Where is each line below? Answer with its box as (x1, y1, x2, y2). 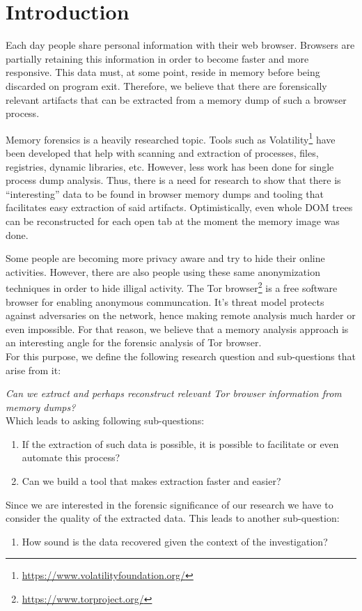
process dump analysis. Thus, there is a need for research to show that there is (6, 173, 341, 187)
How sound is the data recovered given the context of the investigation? (22, 534, 328, 548)
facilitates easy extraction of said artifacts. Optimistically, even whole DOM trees (6, 200, 353, 215)
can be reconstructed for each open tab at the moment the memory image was (6, 213, 340, 228)
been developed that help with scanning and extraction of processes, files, (6, 145, 319, 160)
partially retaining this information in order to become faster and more (6, 51, 309, 65)
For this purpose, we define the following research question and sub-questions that (6, 348, 356, 363)
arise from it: (6, 362, 61, 377)
